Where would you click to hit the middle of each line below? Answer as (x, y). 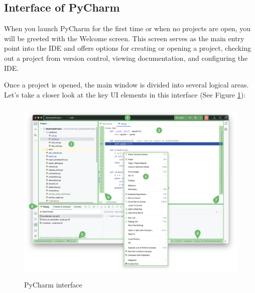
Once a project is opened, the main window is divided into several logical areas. (126, 85)
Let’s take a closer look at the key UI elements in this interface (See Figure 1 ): (125, 94)
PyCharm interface (53, 285)
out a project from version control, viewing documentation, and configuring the (126, 58)
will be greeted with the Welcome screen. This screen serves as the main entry (124, 38)
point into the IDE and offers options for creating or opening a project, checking (127, 48)
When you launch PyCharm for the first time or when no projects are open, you (127, 28)
